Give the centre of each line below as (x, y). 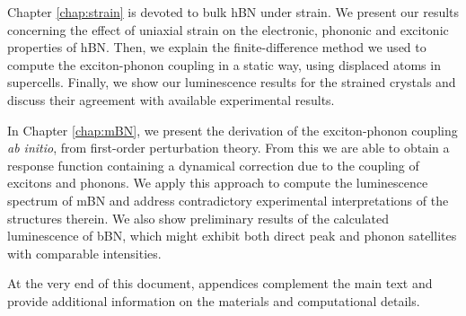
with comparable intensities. (84, 253)
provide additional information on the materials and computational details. (214, 300)
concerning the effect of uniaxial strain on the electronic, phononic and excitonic (228, 29)
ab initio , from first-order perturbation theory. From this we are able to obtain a (229, 148)
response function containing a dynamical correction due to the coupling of (213, 165)
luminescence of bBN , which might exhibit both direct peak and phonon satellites (232, 236)
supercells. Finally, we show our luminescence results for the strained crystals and (232, 82)
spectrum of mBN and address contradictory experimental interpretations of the (228, 200)
